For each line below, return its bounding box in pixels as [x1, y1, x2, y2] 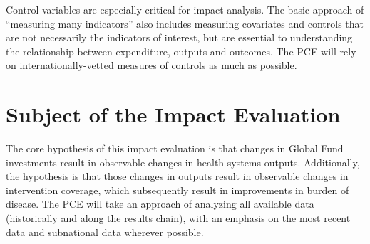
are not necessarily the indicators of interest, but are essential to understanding [6, 30, 353, 45]
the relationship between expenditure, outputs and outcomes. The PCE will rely [6, 43, 356, 58]
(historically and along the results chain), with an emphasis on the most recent [6, 211, 351, 226]
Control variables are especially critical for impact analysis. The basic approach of [6, 2, 364, 16]
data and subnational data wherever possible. [6, 224, 204, 239]
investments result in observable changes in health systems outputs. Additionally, [6, 154, 360, 169]
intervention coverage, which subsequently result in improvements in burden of [6, 182, 349, 197]
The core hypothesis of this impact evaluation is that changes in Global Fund [6, 141, 344, 156]
